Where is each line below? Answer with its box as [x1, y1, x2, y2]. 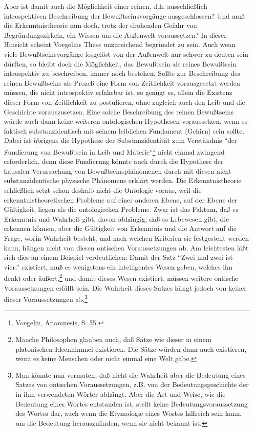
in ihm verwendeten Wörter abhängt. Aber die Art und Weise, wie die [15, 388, 226, 399]
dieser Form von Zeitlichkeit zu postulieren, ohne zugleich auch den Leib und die [4, 96, 245, 107]
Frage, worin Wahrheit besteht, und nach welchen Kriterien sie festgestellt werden [4, 232, 249, 243]
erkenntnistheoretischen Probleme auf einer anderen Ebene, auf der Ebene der [4, 194, 237, 204]
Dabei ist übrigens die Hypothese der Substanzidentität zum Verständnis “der [4, 135, 237, 145]
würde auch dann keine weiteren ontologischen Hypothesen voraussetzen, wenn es [4, 116, 248, 126]
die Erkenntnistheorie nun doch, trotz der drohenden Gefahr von [4, 20, 197, 30]
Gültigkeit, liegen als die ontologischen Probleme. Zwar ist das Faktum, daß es [4, 204, 239, 214]
